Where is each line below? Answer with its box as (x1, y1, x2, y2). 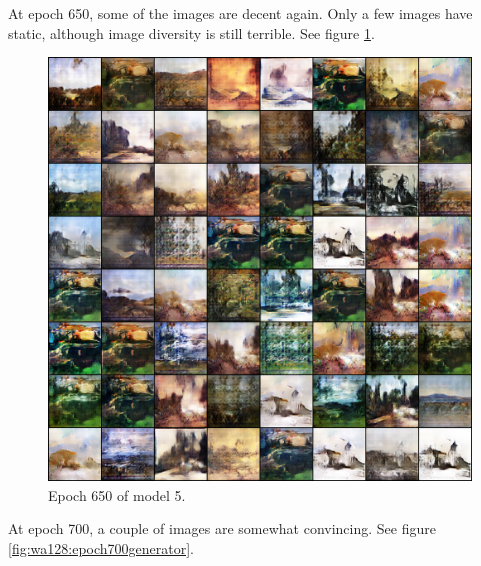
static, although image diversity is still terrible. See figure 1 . (8, 22, 375, 43)
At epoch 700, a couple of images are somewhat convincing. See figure (8, 518, 436, 539)
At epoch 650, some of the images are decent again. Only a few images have (8, 3, 473, 23)
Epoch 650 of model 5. (48, 484, 186, 505)
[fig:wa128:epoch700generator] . (8, 537, 195, 558)
